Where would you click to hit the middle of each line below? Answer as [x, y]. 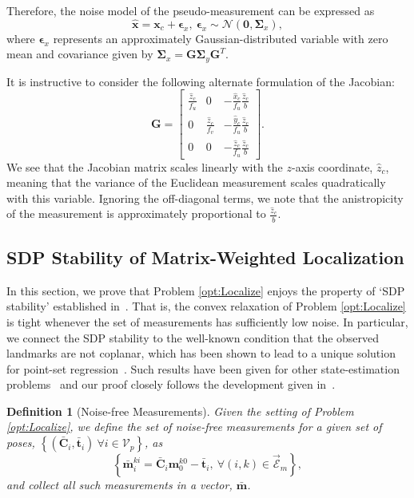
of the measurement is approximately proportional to [136, 213]
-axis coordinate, [332, 166]
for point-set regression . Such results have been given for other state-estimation [203, 368]
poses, [21, 443]
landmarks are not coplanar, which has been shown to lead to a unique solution [201, 353]
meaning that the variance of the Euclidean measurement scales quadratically [196, 182]
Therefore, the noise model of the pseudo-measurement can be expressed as [191, 10]
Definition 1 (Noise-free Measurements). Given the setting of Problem [180, 411]
